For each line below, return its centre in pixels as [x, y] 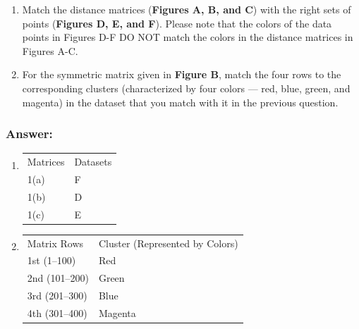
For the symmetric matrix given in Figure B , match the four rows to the [182, 74]
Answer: [29, 134]
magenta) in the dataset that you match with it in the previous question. [180, 102]
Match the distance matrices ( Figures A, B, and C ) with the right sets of [187, 9]
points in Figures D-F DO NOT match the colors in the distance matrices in [188, 37]
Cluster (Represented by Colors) [168, 243]
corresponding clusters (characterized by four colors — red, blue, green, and [186, 88]
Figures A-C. [50, 50]
